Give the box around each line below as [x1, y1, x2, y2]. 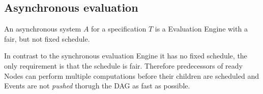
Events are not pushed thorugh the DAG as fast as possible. [4, 80, 190, 91]
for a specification [91, 23, 147, 34]
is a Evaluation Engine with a [155, 23, 248, 34]
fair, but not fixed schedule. [4, 33, 90, 44]
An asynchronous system [4, 23, 81, 34]
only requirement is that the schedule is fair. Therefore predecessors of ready [4, 60, 243, 71]
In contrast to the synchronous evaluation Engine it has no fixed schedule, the [4, 50, 247, 61]
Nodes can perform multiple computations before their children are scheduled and [4, 70, 259, 81]
